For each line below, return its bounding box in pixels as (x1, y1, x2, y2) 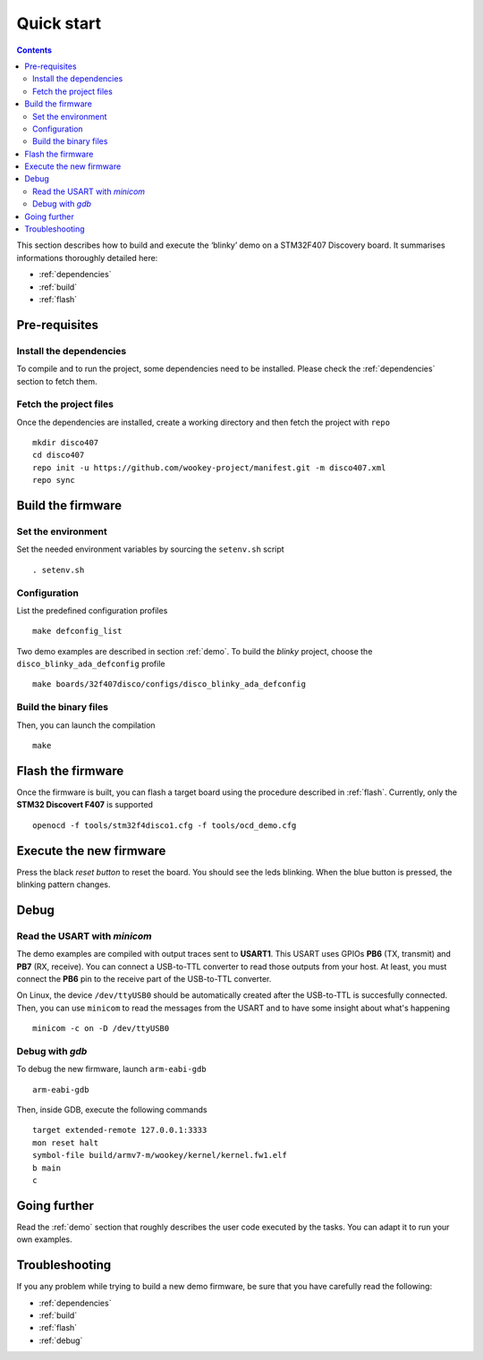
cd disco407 (32, 450, 85, 460)
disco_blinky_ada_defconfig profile (16, 658, 165, 670)
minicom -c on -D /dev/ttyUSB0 (32, 1024, 170, 1034)
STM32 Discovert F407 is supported (16, 799, 154, 810)
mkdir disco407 (32, 438, 99, 448)
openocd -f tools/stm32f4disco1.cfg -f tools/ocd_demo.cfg (32, 820, 297, 831)
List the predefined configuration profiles (16, 604, 168, 616)
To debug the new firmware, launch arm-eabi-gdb (16, 1064, 207, 1075)
